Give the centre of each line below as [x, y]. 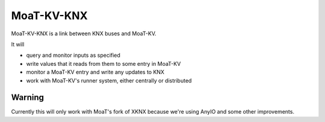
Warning [28, 98]
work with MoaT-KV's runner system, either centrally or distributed [109, 80]
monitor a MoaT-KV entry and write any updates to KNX [95, 72]
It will [18, 44]
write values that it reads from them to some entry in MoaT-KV [104, 63]
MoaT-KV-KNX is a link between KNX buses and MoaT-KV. [84, 33]
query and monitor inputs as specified [73, 55]
